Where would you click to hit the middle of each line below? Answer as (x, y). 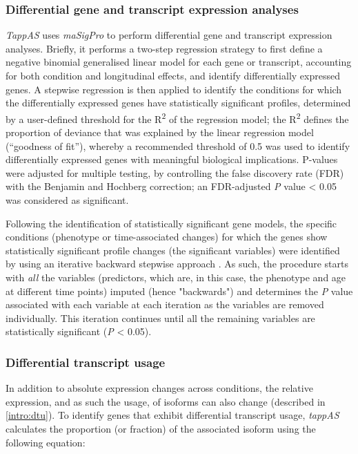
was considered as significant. (67, 200)
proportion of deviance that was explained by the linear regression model (160, 132)
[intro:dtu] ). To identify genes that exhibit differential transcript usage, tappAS (172, 415)
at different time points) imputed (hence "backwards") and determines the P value (179, 291)
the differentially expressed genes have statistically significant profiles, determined (178, 103)
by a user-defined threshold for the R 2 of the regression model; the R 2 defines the (177, 117)
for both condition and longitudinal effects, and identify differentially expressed (173, 75)
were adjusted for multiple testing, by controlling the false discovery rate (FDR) (175, 172)
